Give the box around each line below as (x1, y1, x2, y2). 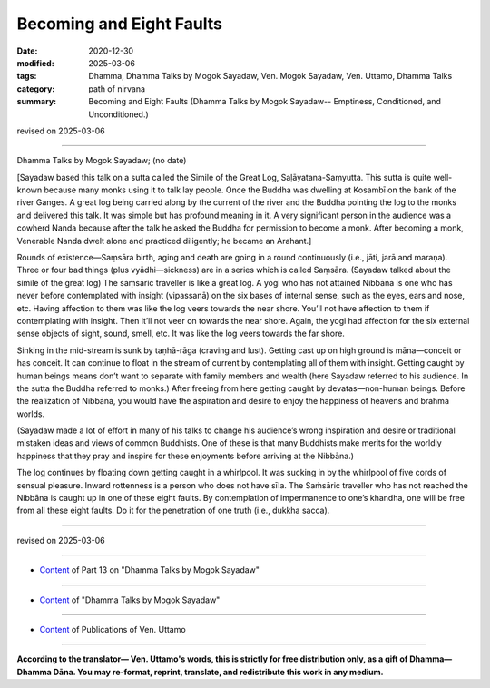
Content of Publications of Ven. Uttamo (39, 624, 186, 634)
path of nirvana (88, 83, 145, 94)
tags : (16, 71, 37, 82)
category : (16, 83, 55, 94)
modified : (16, 57, 54, 68)
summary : (16, 96, 57, 107)
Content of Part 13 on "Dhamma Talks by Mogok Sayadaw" (39, 565, 260, 575)
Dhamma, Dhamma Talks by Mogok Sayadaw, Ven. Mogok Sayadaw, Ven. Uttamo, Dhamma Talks (88, 71, 453, 82)
